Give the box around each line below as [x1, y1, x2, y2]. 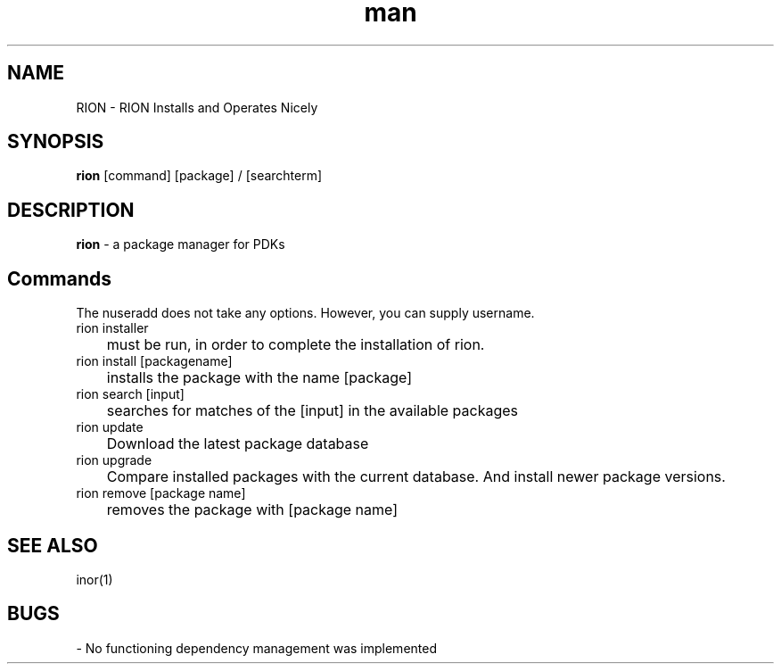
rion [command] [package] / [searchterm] [76, 168, 323, 184]
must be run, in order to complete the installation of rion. [106, 335, 485, 354]
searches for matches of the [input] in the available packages [106, 402, 519, 420]
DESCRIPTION [7, 198, 135, 221]
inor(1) [76, 571, 113, 587]
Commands [7, 267, 112, 290]
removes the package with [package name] [106, 501, 399, 519]
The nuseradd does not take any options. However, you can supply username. [76, 305, 535, 321]
